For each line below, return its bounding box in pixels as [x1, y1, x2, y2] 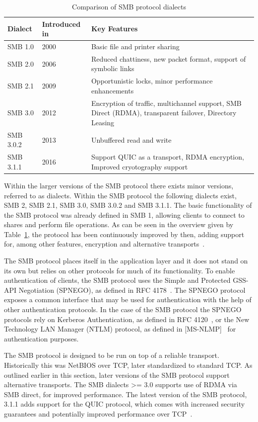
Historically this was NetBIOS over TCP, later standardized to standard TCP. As [4, 360, 253, 370]
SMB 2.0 [7, 58, 34, 69]
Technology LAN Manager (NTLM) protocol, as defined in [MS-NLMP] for [4, 324, 236, 334]
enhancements [91, 85, 134, 95]
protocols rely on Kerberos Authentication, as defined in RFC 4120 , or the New [4, 314, 250, 324]
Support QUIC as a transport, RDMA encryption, [91, 152, 244, 162]
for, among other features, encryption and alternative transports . [4, 239, 205, 249]
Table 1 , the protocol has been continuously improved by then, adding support [4, 229, 245, 239]
